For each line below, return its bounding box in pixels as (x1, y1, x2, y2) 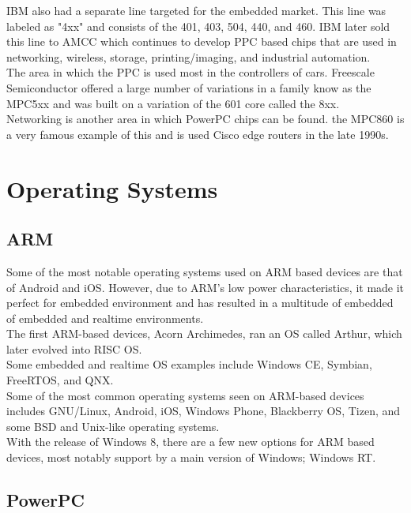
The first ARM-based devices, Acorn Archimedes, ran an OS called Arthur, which (6, 325, 402, 342)
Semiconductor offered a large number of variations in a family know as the (6, 79, 371, 95)
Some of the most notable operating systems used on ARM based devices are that (6, 263, 403, 279)
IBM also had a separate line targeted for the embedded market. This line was (6, 2, 386, 18)
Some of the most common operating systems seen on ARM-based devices (6, 387, 364, 403)
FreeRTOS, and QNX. (6, 372, 114, 388)
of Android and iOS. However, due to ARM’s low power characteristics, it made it (6, 279, 405, 295)
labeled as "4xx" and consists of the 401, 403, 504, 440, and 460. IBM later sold (6, 17, 390, 34)
